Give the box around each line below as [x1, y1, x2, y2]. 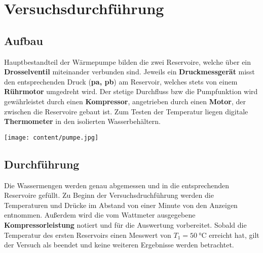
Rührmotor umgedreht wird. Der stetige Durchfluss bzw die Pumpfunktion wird [4, 86, 258, 97]
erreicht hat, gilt [209, 229, 259, 240]
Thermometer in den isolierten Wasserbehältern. [4, 116, 161, 126]
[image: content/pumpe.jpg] [4, 134, 99, 141]
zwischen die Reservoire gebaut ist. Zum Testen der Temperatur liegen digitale [4, 106, 248, 116]
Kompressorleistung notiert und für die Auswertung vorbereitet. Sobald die [4, 219, 247, 230]
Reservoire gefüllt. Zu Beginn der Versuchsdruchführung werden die [4, 190, 214, 200]
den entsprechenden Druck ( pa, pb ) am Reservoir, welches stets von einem [4, 76, 238, 87]
